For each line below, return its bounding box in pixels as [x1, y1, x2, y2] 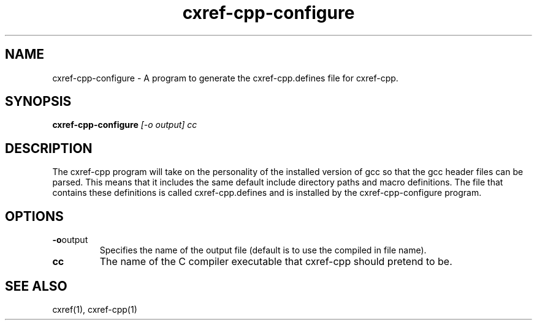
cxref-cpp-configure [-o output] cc [52, 119, 197, 130]
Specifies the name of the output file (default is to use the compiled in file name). [99, 245, 427, 256]
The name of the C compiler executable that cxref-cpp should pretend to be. [99, 255, 452, 268]
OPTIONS [5, 208, 64, 224]
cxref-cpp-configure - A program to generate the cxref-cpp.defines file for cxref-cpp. [52, 72, 398, 83]
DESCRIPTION [5, 140, 93, 156]
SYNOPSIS [5, 94, 72, 110]
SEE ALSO [5, 278, 67, 294]
